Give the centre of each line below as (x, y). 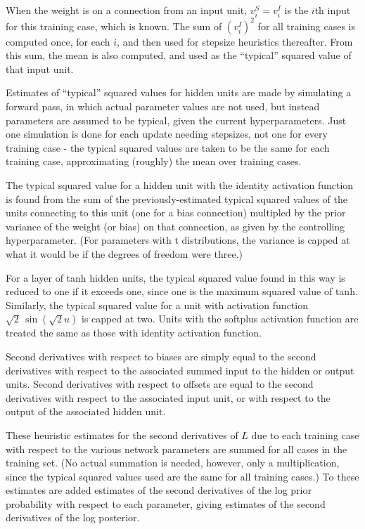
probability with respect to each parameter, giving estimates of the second (166, 503)
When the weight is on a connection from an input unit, (127, 10)
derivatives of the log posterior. (73, 517)
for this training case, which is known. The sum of (114, 26)
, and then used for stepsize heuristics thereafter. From (235, 41)
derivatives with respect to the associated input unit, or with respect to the (168, 397)
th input (333, 10)
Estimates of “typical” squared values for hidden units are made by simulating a (179, 92)
